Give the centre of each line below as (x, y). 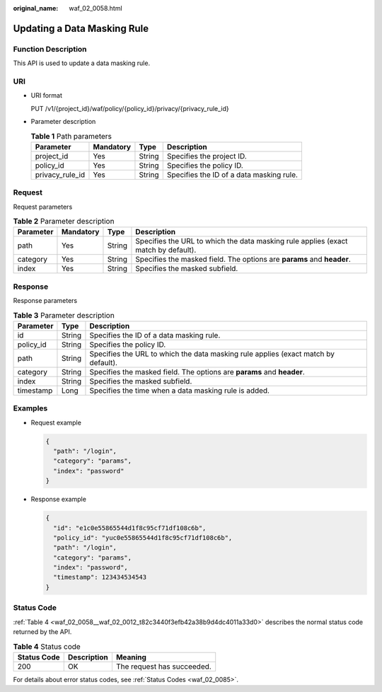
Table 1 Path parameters (71, 136)
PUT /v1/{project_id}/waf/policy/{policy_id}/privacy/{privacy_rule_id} (130, 108)
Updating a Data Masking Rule (81, 28)
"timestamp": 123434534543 (100, 577)
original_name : (36, 8)
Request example (56, 422)
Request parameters (43, 207)
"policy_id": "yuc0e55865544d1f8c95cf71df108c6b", (143, 537)
